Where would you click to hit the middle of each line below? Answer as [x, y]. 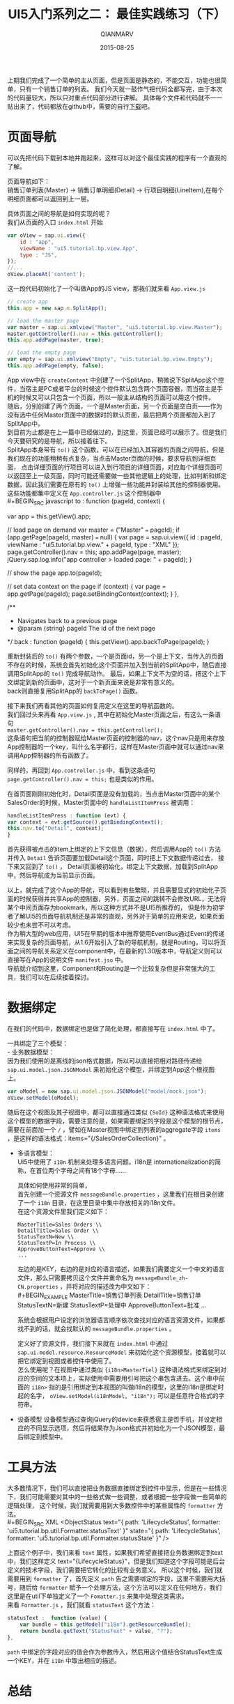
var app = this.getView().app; [49, 516]
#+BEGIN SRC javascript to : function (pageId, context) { [86, 501]
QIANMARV [117, 34]
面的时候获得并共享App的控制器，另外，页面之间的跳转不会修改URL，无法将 [117, 899]
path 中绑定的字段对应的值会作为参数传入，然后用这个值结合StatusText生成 [115, 1652]
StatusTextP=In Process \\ [56, 1243]
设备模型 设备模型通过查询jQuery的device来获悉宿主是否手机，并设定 [117, 1419]
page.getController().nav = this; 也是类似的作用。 [83, 778]
